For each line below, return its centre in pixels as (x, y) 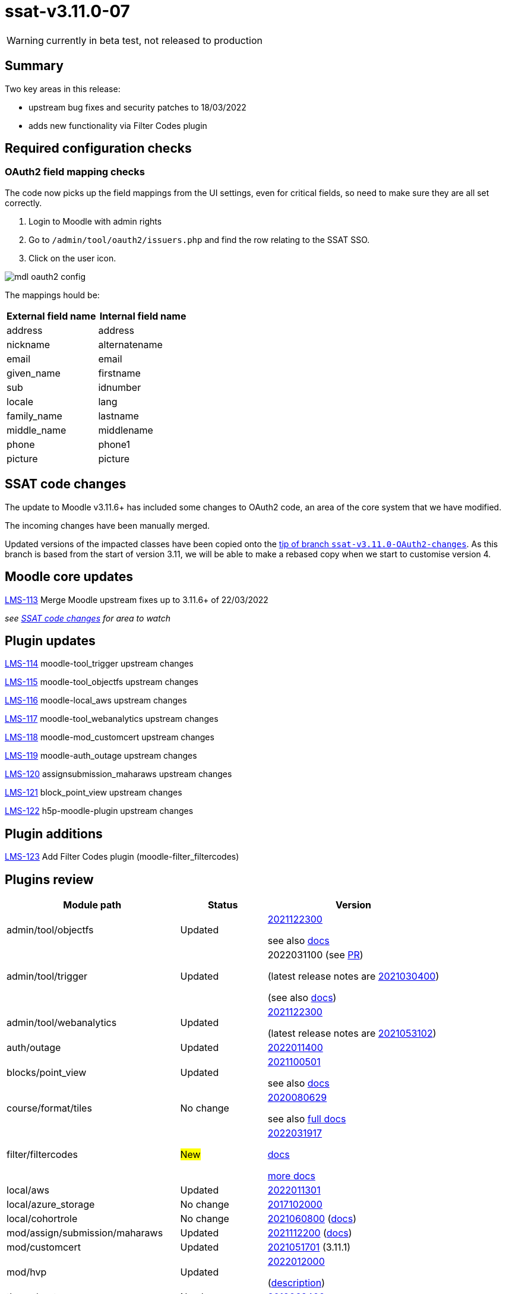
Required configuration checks (98, 149)
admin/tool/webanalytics (62, 1023)
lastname (118, 416)
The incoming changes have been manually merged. (107, 525)
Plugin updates (50, 640)
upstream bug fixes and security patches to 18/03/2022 (137, 107)
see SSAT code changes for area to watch (88, 618)
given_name (34, 373)
